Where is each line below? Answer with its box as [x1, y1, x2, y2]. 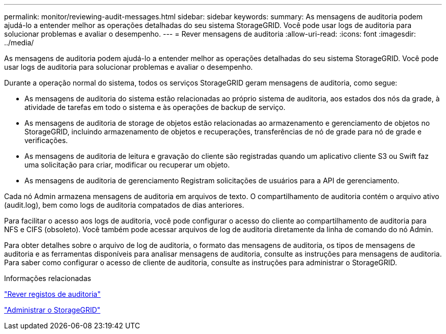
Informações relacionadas [4, 274, 91, 283]
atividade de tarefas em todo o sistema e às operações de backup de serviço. [24, 103, 286, 112]
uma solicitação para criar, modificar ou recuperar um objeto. [24, 160, 230, 169]
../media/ [4, 38, 34, 47]
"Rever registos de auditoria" [4, 290, 101, 298]
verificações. [24, 136, 68, 145]
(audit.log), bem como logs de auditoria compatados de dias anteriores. [4, 201, 244, 209]
